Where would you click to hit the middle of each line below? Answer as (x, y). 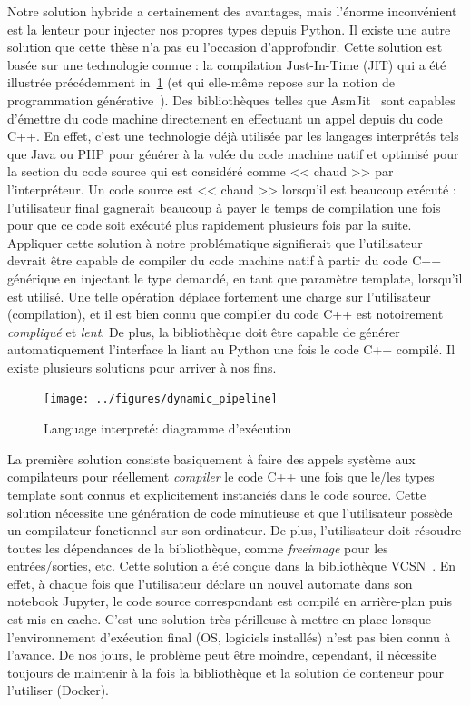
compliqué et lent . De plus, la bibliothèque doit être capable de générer (204, 331)
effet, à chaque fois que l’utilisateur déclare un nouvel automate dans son (210, 583)
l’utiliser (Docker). (58, 690)
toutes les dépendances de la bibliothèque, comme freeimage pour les (198, 547)
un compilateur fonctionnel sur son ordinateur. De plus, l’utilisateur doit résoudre (235, 530)
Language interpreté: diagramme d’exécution (168, 428)
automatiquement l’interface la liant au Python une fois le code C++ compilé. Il (231, 349)
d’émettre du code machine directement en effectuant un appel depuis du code (225, 118)
